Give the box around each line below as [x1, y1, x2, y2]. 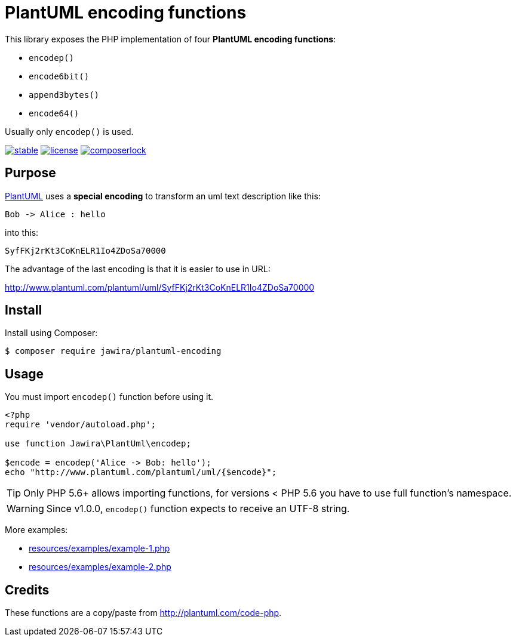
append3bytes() [29, 90, 100, 100]
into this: [5, 227, 39, 238]
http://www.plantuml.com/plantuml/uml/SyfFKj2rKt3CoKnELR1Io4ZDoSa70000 [5, 282, 315, 292]
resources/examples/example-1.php [29, 543, 170, 554]
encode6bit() [29, 71, 90, 81]
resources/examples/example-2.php [29, 562, 171, 572]
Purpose [5, 165, 56, 181]
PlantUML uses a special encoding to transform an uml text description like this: [5, 190, 321, 201]
